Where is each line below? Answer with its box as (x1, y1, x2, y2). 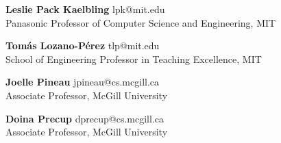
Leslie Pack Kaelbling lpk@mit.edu (5, 2, 165, 16)
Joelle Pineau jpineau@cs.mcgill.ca (5, 75, 160, 89)
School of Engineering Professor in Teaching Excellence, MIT (5, 51, 262, 66)
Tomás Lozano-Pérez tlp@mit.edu (5, 38, 160, 53)
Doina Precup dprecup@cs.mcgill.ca (5, 111, 164, 125)
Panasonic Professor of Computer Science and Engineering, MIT (5, 15, 276, 29)
